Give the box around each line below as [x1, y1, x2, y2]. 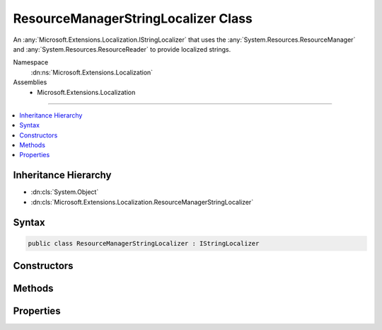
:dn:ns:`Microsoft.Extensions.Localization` [30, 68, 154, 76]
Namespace [13, 58, 49, 67]
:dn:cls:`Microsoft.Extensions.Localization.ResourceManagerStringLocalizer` [30, 198, 254, 206]
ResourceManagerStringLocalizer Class [13, 11, 253, 26]
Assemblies [13, 78, 47, 86]
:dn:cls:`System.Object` [30, 188, 99, 196]
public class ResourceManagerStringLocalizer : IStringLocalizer [28, 239, 260, 247]
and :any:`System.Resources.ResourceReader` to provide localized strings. [13, 45, 231, 53]
